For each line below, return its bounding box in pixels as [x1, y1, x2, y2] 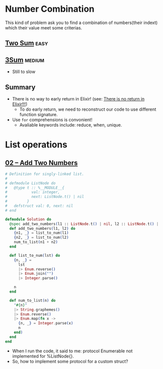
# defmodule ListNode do [5, 180, 56, 186]
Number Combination [5, 3, 94, 15]
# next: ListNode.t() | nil [5, 195, 84, 199]
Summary [5, 83, 36, 91]
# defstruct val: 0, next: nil [5, 203, 73, 209]
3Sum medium [5, 55, 45, 64]
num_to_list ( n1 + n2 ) [14, 240, 58, 245]
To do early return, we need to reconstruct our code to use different [19, 106, 157, 112]
